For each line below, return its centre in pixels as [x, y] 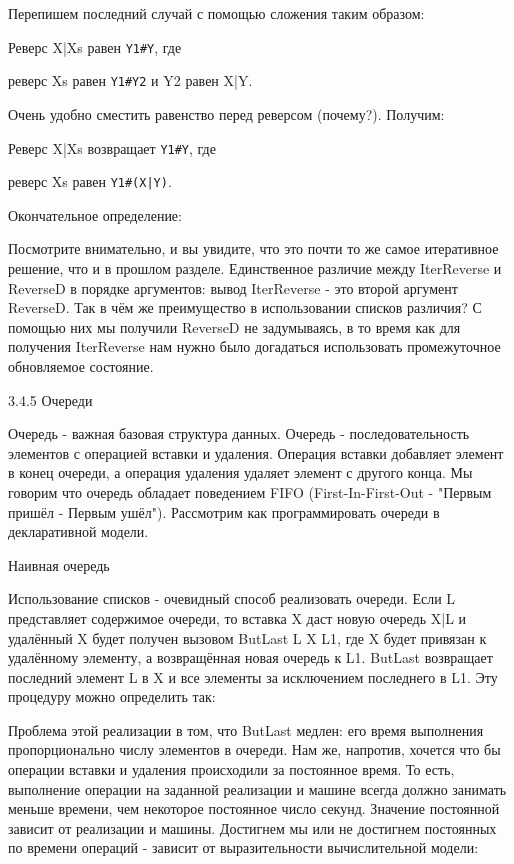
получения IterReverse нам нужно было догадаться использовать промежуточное [254, 346]
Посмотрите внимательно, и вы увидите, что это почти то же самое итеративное [253, 248]
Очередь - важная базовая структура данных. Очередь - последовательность [239, 433]
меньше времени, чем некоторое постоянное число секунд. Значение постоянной [254, 808]
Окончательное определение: [95, 214]
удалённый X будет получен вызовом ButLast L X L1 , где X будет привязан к [247, 637]
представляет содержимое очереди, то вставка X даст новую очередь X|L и [237, 617]
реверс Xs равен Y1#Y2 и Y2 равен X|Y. [130, 80]
